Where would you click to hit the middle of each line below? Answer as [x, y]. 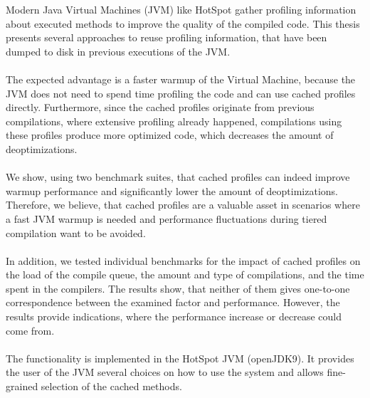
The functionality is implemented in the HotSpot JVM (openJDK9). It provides [180, 358]
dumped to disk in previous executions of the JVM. [118, 51]
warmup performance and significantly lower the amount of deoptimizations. [172, 190]
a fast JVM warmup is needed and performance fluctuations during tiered [166, 218]
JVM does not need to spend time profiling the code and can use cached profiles [181, 93]
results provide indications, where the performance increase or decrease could [174, 316]
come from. [30, 330]
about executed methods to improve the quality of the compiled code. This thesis [183, 23]
